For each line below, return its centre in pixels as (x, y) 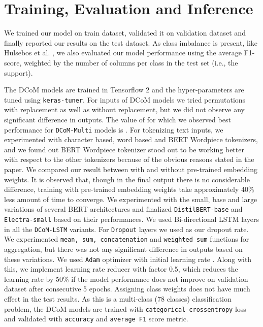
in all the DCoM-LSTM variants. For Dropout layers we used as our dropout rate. (126, 229)
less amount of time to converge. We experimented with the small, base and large (131, 199)
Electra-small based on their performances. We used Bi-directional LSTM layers (131, 219)
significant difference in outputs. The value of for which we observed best (118, 119)
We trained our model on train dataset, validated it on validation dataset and (125, 33)
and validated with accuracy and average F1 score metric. (96, 319)
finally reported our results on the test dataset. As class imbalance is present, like (131, 42)
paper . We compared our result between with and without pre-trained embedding (131, 169)
